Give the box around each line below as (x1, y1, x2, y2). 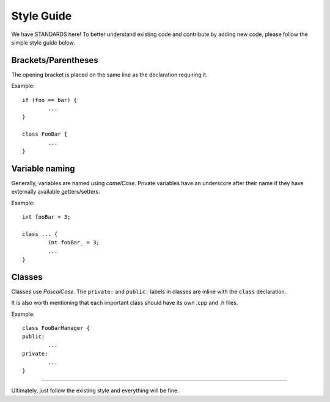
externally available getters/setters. (11, 188, 100, 196)
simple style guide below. (11, 38, 76, 46)
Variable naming (11, 163, 76, 174)
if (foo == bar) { (22, 97, 78, 103)
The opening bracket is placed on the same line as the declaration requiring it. (11, 71, 208, 78)
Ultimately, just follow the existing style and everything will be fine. (11, 387, 180, 394)
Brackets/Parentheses (11, 55, 98, 65)
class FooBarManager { (22, 324, 90, 332)
